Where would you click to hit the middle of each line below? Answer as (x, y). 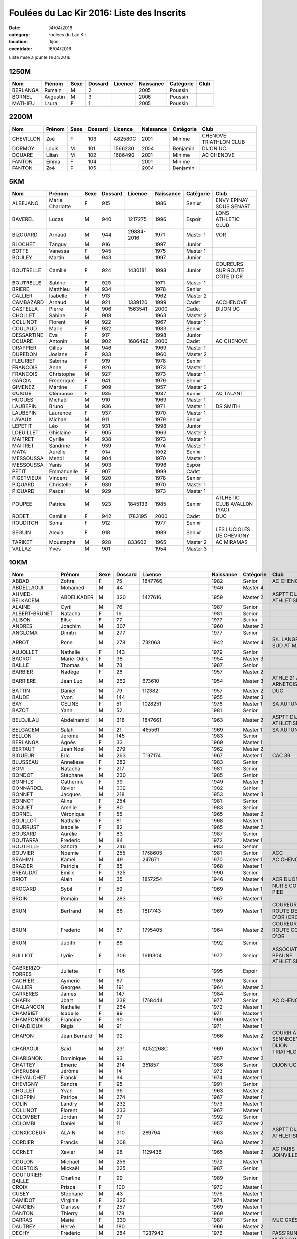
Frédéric (70, 1233)
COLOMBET (26, 1117)
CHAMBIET (25, 1013)
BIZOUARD (25, 235)
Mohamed (73, 587)
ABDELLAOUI (28, 587)
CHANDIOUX (27, 1026)
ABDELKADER (77, 597)
